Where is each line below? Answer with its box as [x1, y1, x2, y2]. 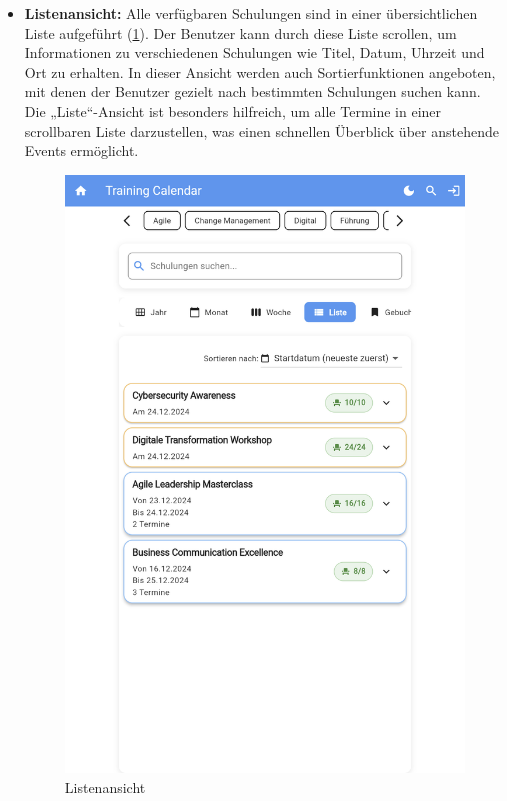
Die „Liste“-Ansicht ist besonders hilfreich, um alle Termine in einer [24, 100, 442, 121]
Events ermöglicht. [24, 140, 139, 161]
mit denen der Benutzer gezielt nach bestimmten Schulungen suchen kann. [24, 81, 481, 102]
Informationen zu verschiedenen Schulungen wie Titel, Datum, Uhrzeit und [24, 42, 485, 63]
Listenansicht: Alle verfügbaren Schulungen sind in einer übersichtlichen [24, 3, 478, 23]
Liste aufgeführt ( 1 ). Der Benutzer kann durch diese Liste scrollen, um [24, 22, 457, 43]
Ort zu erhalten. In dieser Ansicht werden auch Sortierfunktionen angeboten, [24, 61, 496, 82]
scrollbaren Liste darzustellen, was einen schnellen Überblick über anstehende [24, 120, 499, 141]
